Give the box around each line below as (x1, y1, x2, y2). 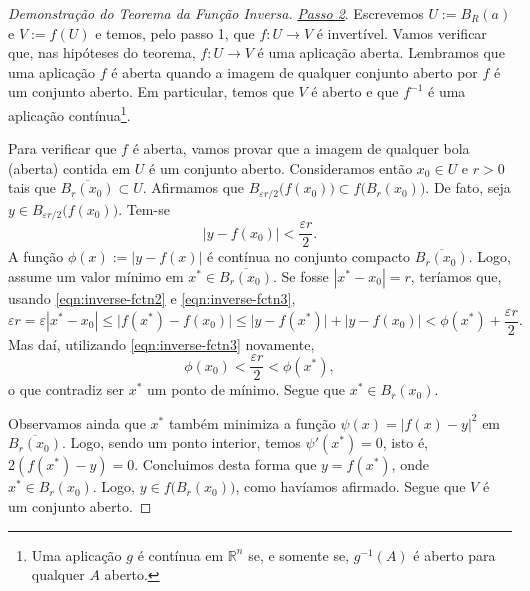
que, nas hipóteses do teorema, (8, 42, 196, 63)
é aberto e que (311, 81, 399, 102)
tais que (8, 177, 56, 198)
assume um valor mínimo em (8, 265, 184, 286)
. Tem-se (118, 198, 170, 219)
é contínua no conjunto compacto (207, 246, 411, 267)
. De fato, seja (425, 177, 511, 198)
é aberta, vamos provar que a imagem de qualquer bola (132, 138, 470, 159)
